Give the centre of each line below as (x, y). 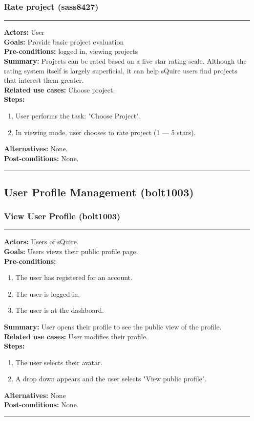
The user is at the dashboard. (60, 310)
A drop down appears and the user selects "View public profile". (111, 379)
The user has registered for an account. (74, 277)
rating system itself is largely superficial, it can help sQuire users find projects (121, 70)
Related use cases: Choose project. (60, 89)
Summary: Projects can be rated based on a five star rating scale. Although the (125, 61)
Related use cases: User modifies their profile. (76, 336)
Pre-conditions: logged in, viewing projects (71, 51)
